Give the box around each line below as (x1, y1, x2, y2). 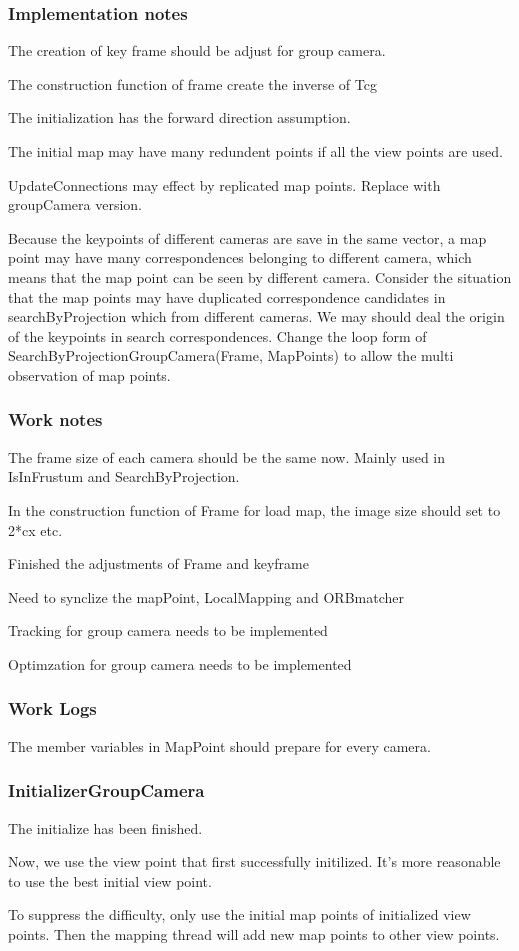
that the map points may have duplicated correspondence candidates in (8, 286, 446, 307)
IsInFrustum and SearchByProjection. (8, 466, 240, 487)
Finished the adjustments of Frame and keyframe (8, 553, 309, 574)
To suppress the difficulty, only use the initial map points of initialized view (8, 904, 471, 925)
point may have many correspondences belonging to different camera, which (8, 247, 472, 268)
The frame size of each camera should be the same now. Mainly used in (8, 446, 446, 467)
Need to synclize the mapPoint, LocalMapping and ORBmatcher (8, 586, 405, 607)
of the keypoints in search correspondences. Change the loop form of (8, 325, 427, 346)
